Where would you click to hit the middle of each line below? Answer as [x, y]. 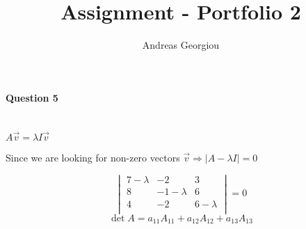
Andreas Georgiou [181, 45]
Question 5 [32, 97]
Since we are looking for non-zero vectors [93, 157]
